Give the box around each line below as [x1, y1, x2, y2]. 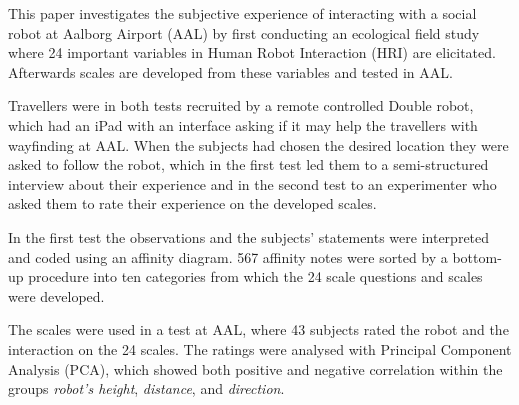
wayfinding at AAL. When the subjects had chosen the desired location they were [8, 134, 509, 155]
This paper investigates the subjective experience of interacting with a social [8, 3, 477, 23]
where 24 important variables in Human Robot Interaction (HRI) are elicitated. [8, 42, 496, 63]
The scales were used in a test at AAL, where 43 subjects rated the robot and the [8, 319, 509, 340]
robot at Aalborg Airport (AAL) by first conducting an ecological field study [8, 22, 480, 43]
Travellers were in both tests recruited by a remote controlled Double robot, [8, 95, 474, 116]
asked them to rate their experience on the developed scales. [8, 193, 377, 214]
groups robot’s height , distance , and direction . [8, 378, 285, 399]
